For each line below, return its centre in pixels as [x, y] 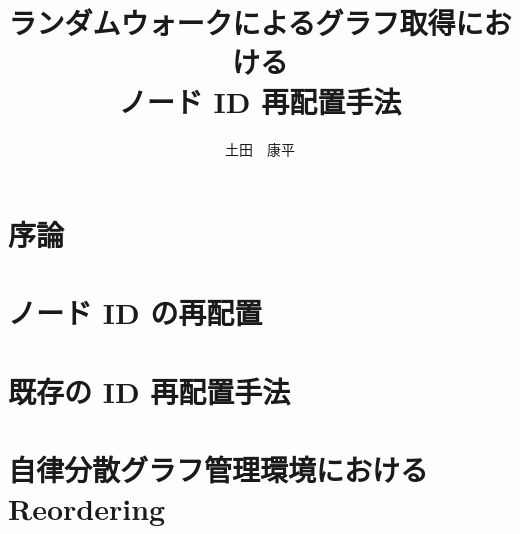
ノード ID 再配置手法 [260, 100]
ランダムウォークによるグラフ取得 [232, 22]
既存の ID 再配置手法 [149, 390]
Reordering [87, 508]
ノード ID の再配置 [135, 312]
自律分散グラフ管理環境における [218, 469]
